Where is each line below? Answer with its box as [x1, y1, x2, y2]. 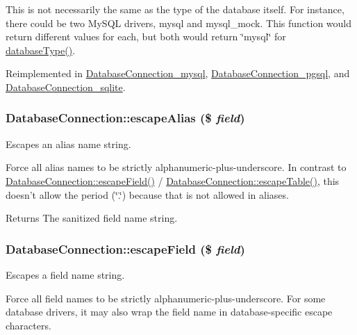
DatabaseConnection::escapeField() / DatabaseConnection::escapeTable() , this [6, 173, 340, 188]
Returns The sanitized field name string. [6, 211, 178, 225]
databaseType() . [6, 42, 76, 57]
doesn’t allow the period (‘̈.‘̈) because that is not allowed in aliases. [6, 187, 289, 202]
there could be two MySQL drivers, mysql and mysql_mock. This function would [6, 15, 352, 30]
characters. [6, 318, 51, 332]
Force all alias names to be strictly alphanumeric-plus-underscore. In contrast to [6, 160, 347, 174]
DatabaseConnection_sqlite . [6, 79, 126, 94]
